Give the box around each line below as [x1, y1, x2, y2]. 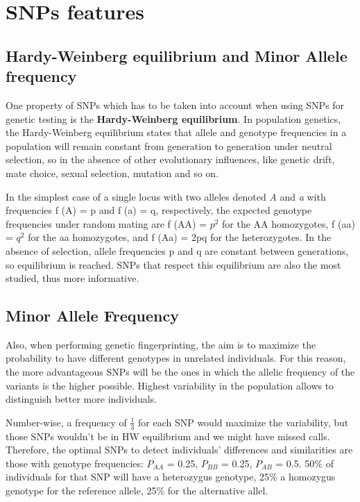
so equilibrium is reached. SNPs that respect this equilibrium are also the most [6, 257, 341, 271]
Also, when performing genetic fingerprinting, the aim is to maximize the [6, 337, 316, 351]
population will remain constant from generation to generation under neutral [6, 138, 332, 153]
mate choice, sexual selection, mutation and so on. [6, 165, 219, 180]
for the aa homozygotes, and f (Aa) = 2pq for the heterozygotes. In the [28, 230, 332, 244]
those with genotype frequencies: [6, 455, 144, 470]
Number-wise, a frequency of [6, 415, 127, 429]
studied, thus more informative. [6, 271, 139, 285]
